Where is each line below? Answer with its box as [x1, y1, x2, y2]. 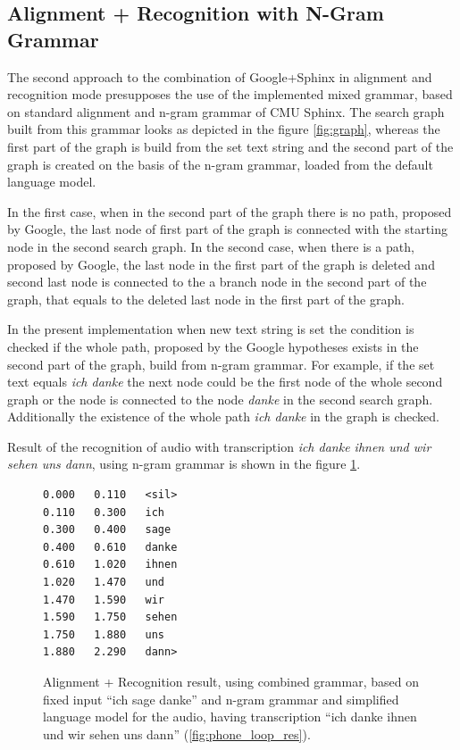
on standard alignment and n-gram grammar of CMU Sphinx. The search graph [7, 102, 445, 121]
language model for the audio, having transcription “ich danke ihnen [43, 707, 417, 726]
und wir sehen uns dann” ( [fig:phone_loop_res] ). [43, 724, 311, 743]
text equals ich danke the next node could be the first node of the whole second [7, 372, 443, 391]
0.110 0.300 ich [43, 505, 165, 519]
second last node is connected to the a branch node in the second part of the [7, 272, 427, 291]
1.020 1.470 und [43, 576, 165, 589]
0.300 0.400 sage [43, 523, 171, 537]
